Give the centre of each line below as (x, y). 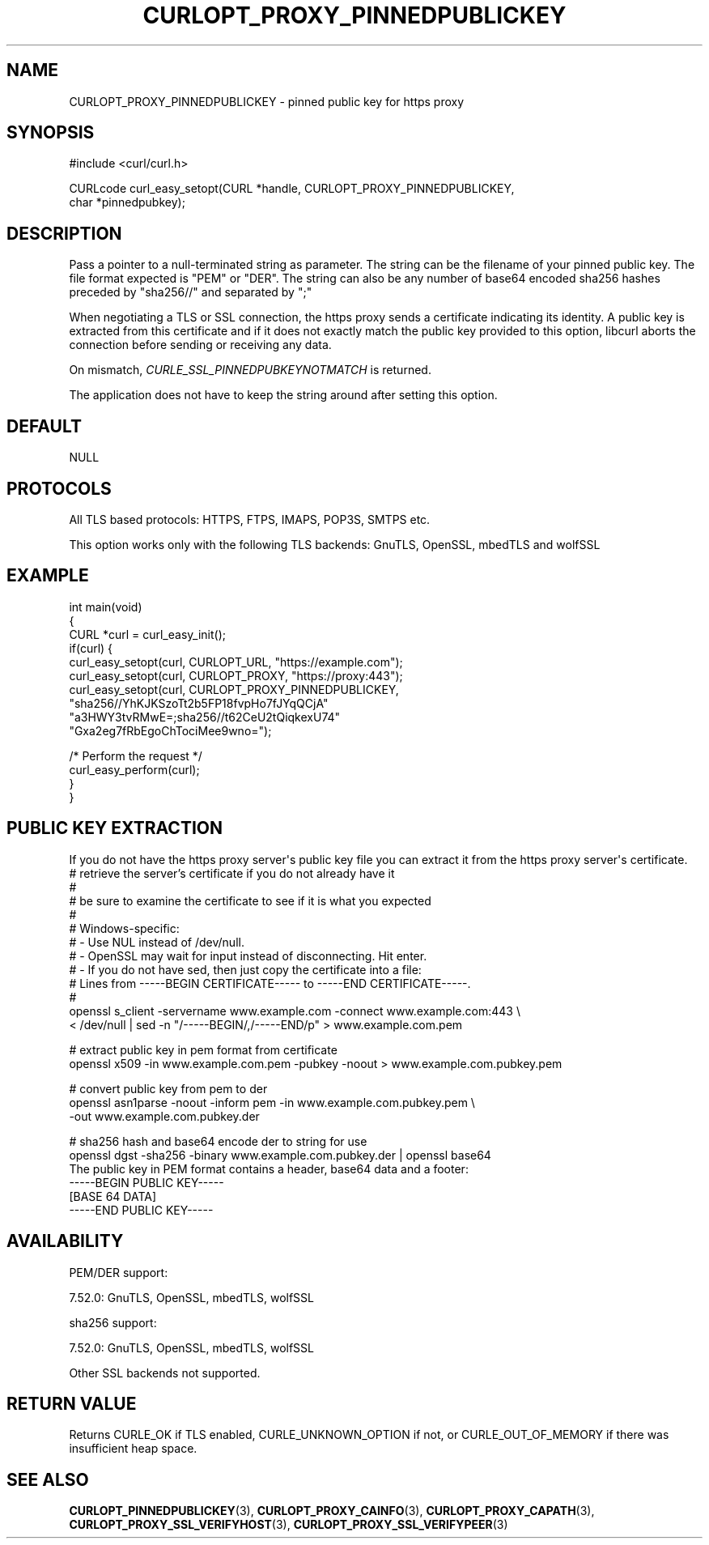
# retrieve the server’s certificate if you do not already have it (232, 873)
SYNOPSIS (51, 133)
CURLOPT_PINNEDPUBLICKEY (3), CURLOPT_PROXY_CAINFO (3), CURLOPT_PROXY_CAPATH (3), (332, 1511)
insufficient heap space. (133, 1449)
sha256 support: (113, 1322)
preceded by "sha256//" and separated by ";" (191, 292)
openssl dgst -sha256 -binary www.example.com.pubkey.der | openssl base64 (280, 1155)
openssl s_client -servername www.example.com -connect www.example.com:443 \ (295, 1011)
